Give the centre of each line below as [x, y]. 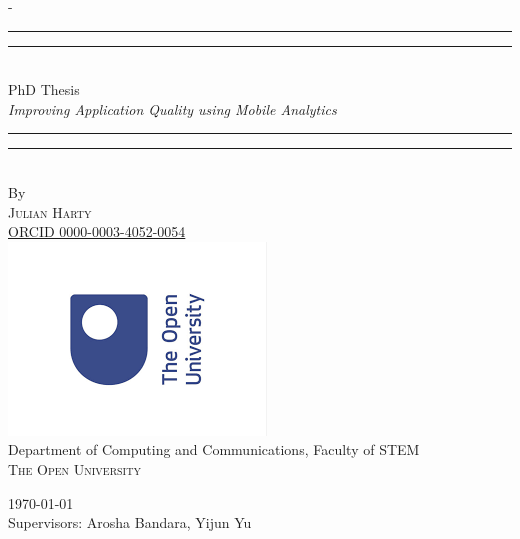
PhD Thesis [44, 89]
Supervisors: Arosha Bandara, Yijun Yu [130, 522]
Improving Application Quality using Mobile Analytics [172, 108]
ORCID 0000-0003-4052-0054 [97, 231]
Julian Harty [50, 211]
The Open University [74, 468]
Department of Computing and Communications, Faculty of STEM [214, 449]
